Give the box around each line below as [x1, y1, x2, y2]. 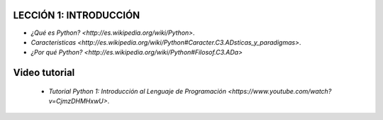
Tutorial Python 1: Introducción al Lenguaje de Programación [48, 87, 227, 95]
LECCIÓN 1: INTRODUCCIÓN [13, 9, 140, 21]
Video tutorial [13, 67, 75, 79]
